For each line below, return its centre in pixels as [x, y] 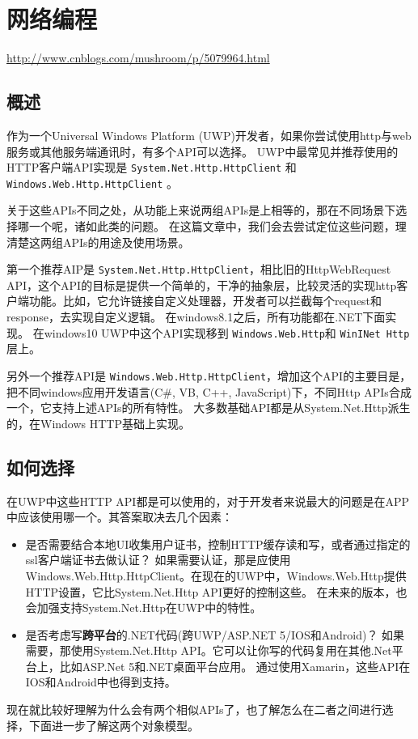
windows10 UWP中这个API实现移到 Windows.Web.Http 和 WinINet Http [227, 332]
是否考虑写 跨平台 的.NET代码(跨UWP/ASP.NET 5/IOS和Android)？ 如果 [215, 634]
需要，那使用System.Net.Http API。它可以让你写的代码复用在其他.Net [209, 650]
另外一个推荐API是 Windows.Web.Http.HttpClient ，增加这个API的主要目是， [209, 375]
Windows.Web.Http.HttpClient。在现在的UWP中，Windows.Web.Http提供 [216, 575]
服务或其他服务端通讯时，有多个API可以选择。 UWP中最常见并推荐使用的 [203, 151]
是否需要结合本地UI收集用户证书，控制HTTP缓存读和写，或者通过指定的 [218, 544]
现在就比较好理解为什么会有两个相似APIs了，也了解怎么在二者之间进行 [194, 709]
